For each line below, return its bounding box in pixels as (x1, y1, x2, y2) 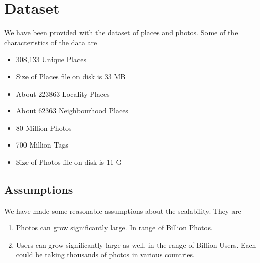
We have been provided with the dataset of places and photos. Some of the (4, 27, 238, 38)
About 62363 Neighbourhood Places (16, 105, 128, 116)
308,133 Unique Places (16, 54, 86, 65)
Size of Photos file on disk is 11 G (16, 156, 122, 167)
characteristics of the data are (4, 37, 97, 47)
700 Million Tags (16, 139, 68, 150)
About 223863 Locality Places (16, 88, 110, 99)
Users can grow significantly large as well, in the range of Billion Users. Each (16, 239, 256, 250)
